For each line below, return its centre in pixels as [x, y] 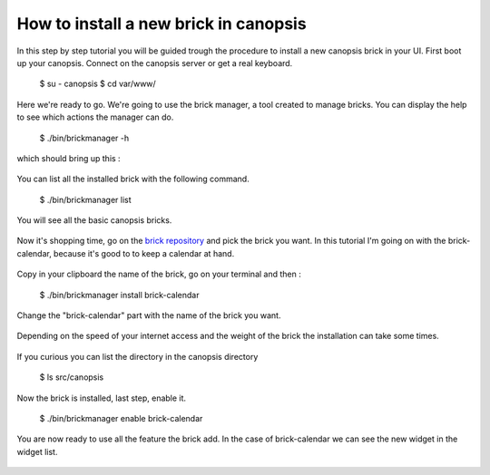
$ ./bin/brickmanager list [85, 199]
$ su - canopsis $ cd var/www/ [98, 84]
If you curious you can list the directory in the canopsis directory [137, 356]
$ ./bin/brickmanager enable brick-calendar [121, 418]
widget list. [37, 451]
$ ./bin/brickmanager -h [84, 138]
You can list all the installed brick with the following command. [133, 179]
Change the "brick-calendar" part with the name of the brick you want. [149, 315]
